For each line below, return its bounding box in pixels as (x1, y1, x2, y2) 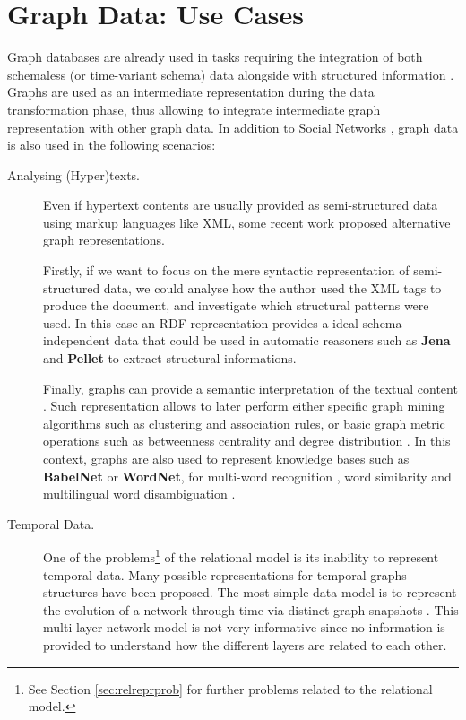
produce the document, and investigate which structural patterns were (43, 296, 429, 315)
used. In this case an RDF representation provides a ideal (43, 313, 358, 332)
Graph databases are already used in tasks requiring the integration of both (7, 48, 423, 66)
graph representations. (43, 230, 166, 249)
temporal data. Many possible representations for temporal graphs (43, 565, 407, 584)
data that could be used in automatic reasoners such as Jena (114, 331, 451, 350)
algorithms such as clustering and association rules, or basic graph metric (43, 413, 445, 432)
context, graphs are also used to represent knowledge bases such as (43, 449, 410, 467)
